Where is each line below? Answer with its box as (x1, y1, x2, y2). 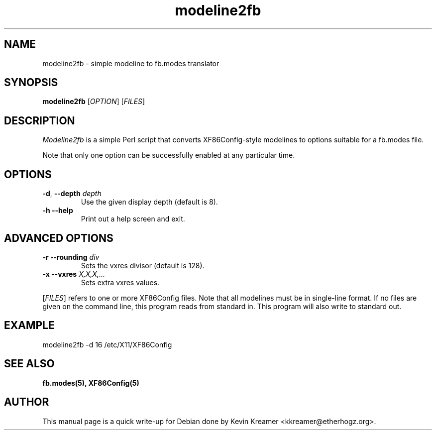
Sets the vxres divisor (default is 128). (81, 261, 205, 270)
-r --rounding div (42, 252, 100, 261)
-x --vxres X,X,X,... (42, 269, 105, 278)
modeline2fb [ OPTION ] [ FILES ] (42, 97, 145, 106)
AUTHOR (4, 396, 49, 409)
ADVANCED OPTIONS (4, 231, 113, 244)
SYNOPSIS (4, 76, 58, 89)
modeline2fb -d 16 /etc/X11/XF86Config (42, 340, 172, 349)
